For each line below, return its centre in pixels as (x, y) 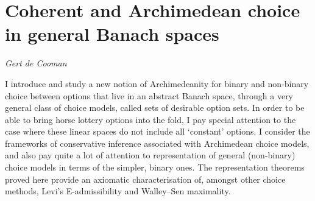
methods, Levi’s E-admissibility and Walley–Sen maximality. (118, 191)
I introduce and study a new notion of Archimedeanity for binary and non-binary (157, 83)
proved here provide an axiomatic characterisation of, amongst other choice (145, 179)
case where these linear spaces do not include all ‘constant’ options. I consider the (157, 131)
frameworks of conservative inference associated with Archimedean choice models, (157, 143)
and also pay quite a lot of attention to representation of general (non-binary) (150, 155)
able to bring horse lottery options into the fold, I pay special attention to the (150, 119)
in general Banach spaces (112, 34)
